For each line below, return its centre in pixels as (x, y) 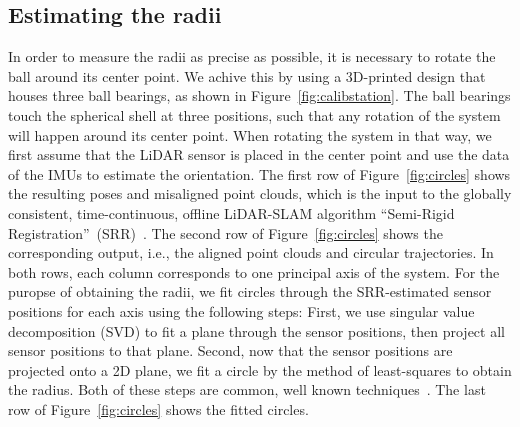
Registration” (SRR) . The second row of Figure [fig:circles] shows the (225, 232)
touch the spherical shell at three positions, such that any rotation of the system (254, 114)
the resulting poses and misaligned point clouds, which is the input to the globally (260, 193)
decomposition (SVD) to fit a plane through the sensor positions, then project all (256, 330)
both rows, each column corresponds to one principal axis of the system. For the (254, 271)
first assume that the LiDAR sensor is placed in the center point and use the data (259, 154)
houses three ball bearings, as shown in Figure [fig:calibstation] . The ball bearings (259, 95)
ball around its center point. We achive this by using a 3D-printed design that (247, 75)
